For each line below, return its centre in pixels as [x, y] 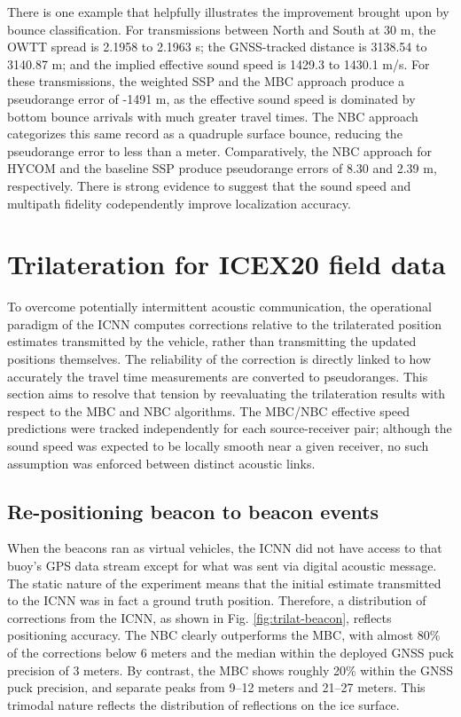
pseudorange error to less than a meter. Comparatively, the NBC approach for [220, 150]
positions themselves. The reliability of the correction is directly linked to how [219, 359]
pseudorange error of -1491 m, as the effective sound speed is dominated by [211, 98]
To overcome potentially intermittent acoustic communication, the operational [219, 307]
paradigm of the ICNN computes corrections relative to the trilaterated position [225, 323]
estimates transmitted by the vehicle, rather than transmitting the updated [212, 341]
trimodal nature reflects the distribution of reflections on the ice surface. [203, 704]
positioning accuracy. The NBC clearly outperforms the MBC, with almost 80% [224, 635]
